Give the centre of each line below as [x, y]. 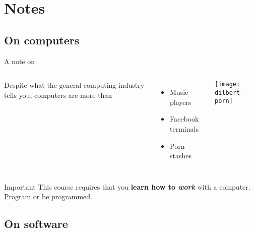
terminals [184, 128]
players [181, 102]
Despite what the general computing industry [74, 85]
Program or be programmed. [48, 196]
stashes [181, 156]
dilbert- [229, 93]
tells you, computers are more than [58, 95]
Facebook [184, 119]
